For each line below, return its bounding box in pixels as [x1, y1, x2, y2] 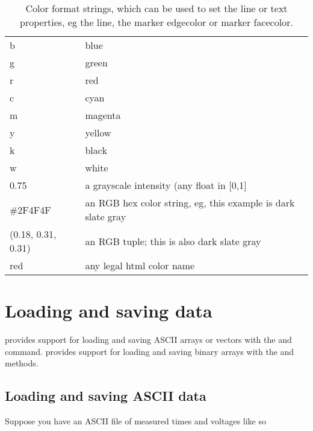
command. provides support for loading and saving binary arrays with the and [5, 345, 294, 357]
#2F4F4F [10, 202, 51, 217]
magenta [85, 108, 121, 122]
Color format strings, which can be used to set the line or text [25, 1, 288, 15]
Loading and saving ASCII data [5, 386, 206, 405]
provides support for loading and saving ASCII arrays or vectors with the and [5, 333, 292, 346]
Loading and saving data [5, 298, 212, 323]
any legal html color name [85, 258, 195, 272]
